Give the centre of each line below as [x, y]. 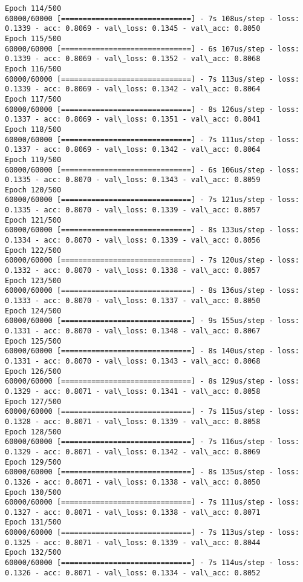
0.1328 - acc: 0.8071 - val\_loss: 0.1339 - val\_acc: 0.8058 [133, 421]
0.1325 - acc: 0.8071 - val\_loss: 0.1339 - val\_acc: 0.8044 [133, 542]
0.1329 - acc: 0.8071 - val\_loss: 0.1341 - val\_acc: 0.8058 [133, 391]
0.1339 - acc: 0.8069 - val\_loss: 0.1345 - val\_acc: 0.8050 [133, 29]
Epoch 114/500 [33, 8]
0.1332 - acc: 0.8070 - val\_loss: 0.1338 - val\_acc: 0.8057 [133, 271]
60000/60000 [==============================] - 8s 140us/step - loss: [152, 351]
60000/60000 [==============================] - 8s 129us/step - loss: [152, 381]
